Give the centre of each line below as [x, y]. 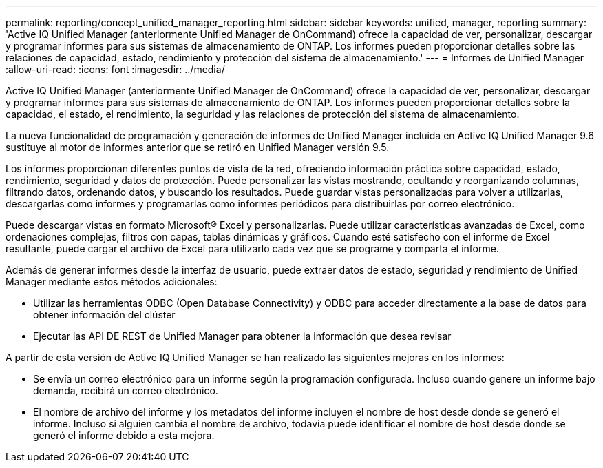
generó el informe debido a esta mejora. [124, 435]
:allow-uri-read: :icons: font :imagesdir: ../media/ [115, 69]
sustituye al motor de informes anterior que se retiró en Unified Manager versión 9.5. [198, 147]
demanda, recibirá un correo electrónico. [126, 390]
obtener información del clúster [104, 315]
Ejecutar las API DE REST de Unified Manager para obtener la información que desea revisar [242, 336]
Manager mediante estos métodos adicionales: [112, 282]
